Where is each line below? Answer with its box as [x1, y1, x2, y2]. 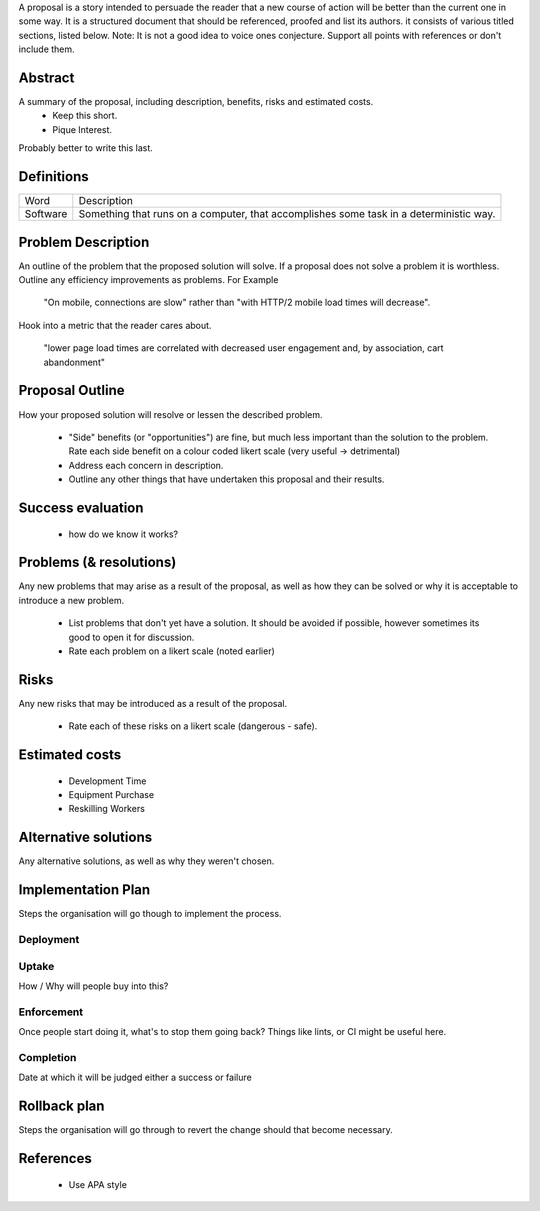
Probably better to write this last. [18, 142, 154, 154]
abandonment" [43, 356, 105, 368]
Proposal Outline [18, 382, 125, 399]
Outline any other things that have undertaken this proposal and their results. [68, 473, 385, 485]
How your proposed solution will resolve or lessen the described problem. [18, 408, 324, 420]
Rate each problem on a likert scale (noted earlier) [68, 645, 275, 657]
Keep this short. [52, 110, 118, 122]
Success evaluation [18, 499, 144, 516]
